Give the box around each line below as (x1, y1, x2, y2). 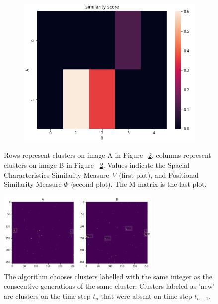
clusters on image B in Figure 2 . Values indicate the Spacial (4, 159, 190, 170)
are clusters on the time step (4, 290, 91, 301)
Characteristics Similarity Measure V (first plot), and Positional (4, 169, 199, 180)
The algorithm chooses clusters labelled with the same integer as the (4, 271, 212, 281)
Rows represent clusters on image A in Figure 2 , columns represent (4, 150, 211, 160)
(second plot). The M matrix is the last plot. (71, 179, 207, 189)
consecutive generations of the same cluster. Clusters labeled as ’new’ (4, 281, 215, 291)
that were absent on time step (101, 290, 192, 301)
